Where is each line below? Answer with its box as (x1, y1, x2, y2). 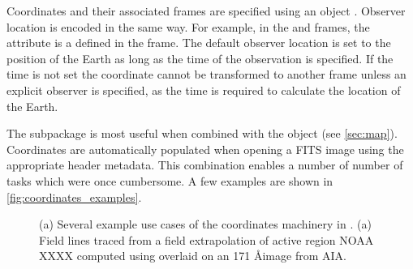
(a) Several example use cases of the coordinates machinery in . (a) (39, 216, 372, 233)
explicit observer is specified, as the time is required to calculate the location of (6, 81, 401, 98)
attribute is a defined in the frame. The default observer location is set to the (6, 34, 391, 51)
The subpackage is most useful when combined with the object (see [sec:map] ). (6, 125, 398, 142)
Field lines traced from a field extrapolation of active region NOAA (39, 231, 374, 248)
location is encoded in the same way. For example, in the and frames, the (6, 18, 370, 35)
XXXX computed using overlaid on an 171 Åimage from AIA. (39, 247, 346, 264)
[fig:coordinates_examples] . (6, 188, 142, 205)
